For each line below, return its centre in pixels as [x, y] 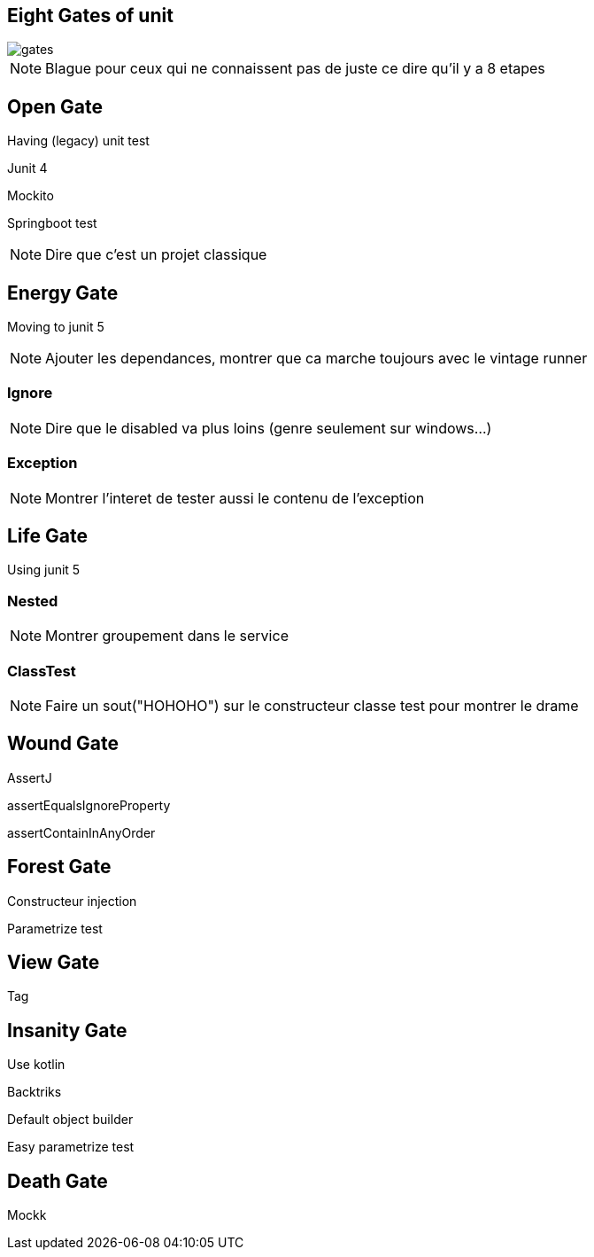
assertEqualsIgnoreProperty [89, 805]
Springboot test [52, 223]
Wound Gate [63, 744]
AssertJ [30, 777]
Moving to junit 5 [56, 327]
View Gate [54, 963]
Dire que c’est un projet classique [156, 255]
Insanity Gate [67, 1030]
